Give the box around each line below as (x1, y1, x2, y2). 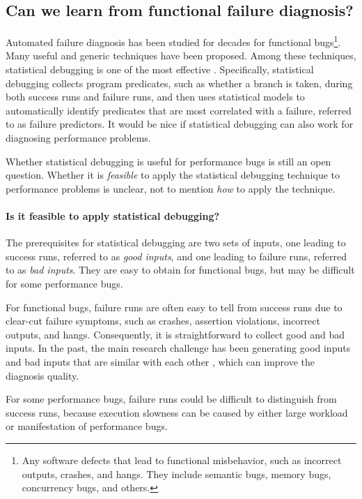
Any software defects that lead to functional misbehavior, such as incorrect (22, 452, 342, 467)
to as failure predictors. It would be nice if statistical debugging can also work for (6, 117, 354, 131)
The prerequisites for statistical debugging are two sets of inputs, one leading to (6, 235, 346, 250)
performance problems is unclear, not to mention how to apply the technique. (6, 181, 336, 195)
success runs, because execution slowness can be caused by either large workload (6, 405, 348, 419)
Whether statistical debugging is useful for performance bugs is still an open (6, 154, 331, 168)
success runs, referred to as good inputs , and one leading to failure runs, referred (6, 248, 347, 263)
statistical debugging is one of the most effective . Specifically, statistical (6, 62, 314, 77)
